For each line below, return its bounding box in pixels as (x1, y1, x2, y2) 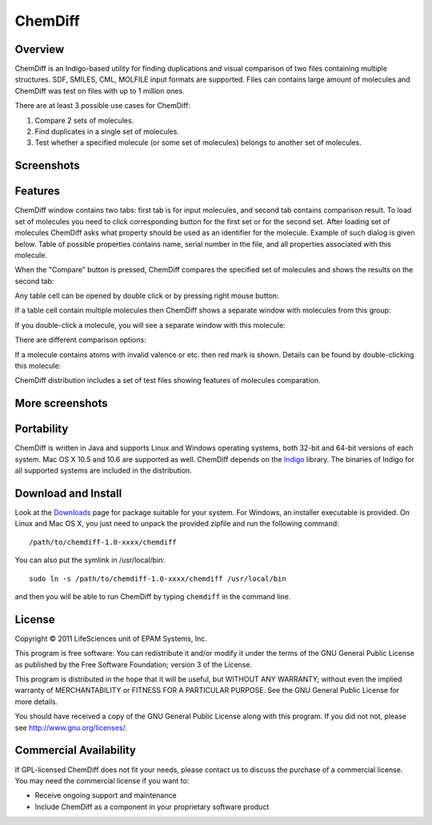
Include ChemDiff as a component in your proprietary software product (34, 802, 270, 811)
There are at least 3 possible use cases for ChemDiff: (14, 101, 191, 111)
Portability (14, 422, 69, 436)
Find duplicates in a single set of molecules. (34, 127, 180, 136)
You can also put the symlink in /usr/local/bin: (14, 555, 166, 565)
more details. (14, 697, 58, 706)
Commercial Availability (14, 743, 136, 757)
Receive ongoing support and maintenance (34, 791, 177, 800)
